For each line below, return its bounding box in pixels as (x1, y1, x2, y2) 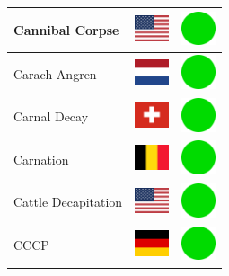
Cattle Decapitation (13, 192, 123, 211)
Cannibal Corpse (13, 20, 119, 39)
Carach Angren (13, 64, 97, 83)
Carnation (13, 149, 69, 168)
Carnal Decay (13, 107, 89, 126)
